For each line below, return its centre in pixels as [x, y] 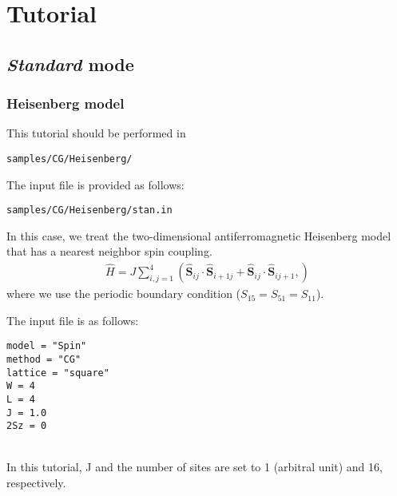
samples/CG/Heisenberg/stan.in [89, 210]
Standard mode [70, 63]
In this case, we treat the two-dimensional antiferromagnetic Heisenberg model [199, 235]
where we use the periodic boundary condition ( [124, 294]
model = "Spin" [47, 346]
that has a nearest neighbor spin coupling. [109, 251]
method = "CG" [44, 359]
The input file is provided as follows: [95, 184]
